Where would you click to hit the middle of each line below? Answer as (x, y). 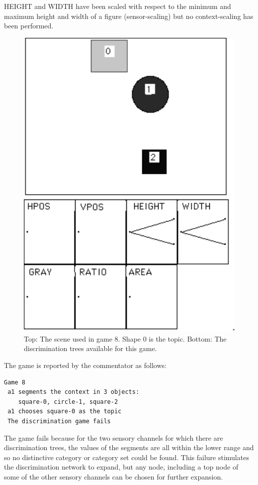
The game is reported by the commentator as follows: (85, 365)
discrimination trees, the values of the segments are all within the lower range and (129, 447)
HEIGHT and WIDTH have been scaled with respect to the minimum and (118, 6)
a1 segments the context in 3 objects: (74, 392)
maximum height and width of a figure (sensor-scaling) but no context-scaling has (129, 16)
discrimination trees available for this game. (90, 348)
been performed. (29, 26)
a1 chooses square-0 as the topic (65, 412)
